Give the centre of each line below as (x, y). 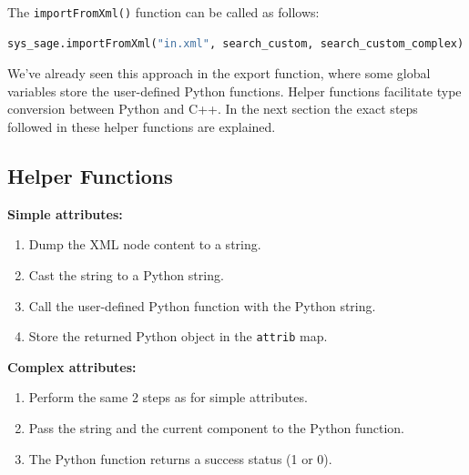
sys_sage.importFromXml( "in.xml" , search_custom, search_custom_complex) (236, 43)
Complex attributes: (72, 366)
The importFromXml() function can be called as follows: (163, 12)
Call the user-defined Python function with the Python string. (202, 305)
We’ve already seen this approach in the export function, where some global (219, 73)
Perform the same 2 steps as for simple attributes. (168, 397)
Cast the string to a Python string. (126, 275)
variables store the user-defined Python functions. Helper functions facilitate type (234, 91)
